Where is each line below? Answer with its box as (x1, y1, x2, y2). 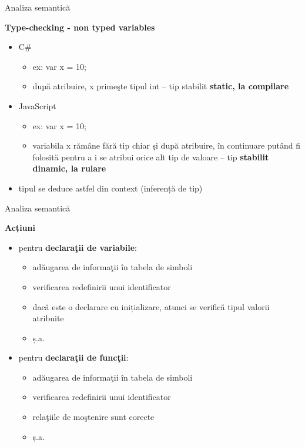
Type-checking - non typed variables (5, 21, 155, 33)
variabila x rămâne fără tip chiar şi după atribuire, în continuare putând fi (32, 139, 301, 152)
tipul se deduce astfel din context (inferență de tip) (18, 182, 203, 194)
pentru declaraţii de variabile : (18, 241, 137, 253)
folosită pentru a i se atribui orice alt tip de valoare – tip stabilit (32, 150, 269, 163)
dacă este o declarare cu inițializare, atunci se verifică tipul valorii (32, 300, 270, 312)
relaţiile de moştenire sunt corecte (32, 411, 155, 423)
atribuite (32, 312, 64, 324)
